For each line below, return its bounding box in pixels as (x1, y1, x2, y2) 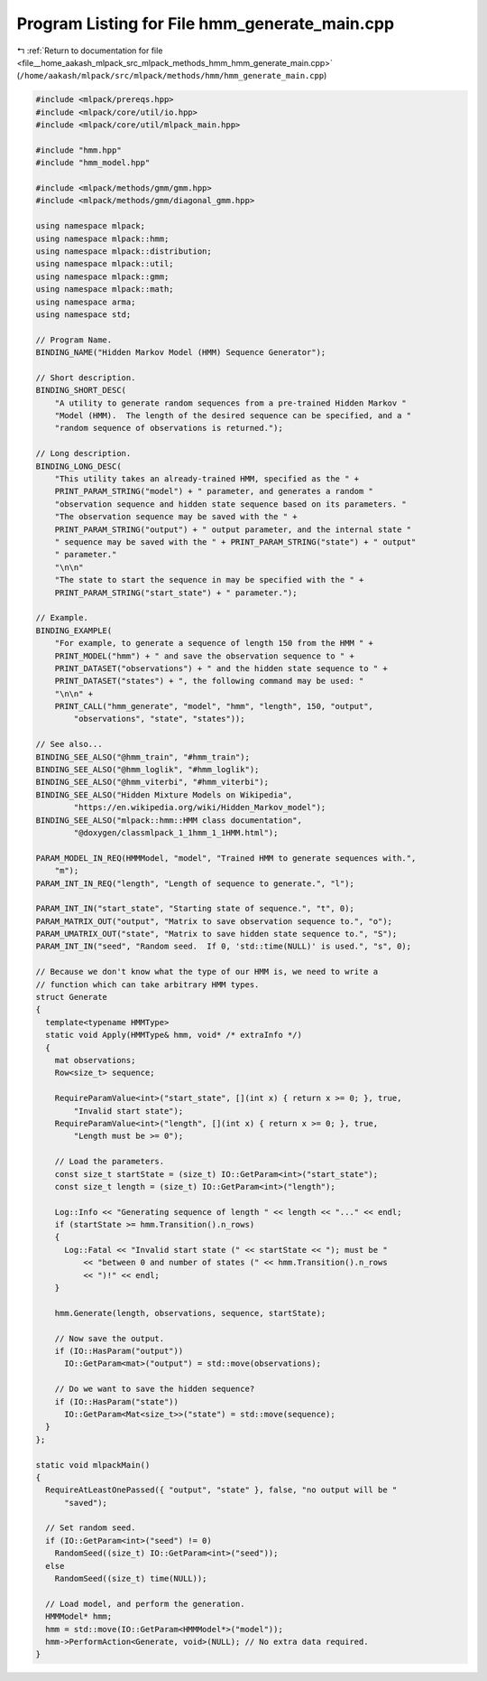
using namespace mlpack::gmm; (35, 271, 170, 282)
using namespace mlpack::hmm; (35, 233, 170, 244)
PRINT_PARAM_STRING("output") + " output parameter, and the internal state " (54, 524, 412, 535)
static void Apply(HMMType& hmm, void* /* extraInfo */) (45, 1030, 302, 1041)
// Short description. (35, 372, 136, 383)
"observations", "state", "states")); (73, 714, 245, 724)
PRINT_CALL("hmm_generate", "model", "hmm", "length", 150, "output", (54, 701, 374, 712)
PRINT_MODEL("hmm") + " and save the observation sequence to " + (54, 650, 355, 661)
